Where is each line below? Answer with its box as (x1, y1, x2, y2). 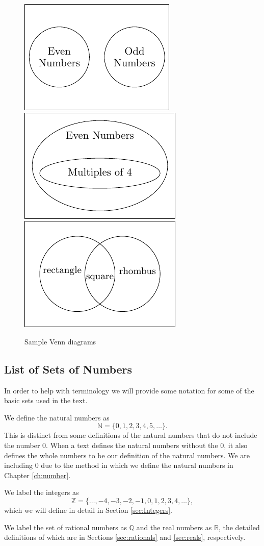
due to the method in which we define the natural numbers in (41, 460, 233, 470)
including (4, 460, 33, 470)
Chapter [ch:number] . (4, 469, 71, 480)
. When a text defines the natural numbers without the (46, 439, 218, 450)
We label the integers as (4, 487, 79, 498)
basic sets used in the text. (4, 395, 88, 406)
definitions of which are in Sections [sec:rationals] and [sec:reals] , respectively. (4, 532, 246, 542)
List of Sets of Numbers (4, 361, 133, 377)
